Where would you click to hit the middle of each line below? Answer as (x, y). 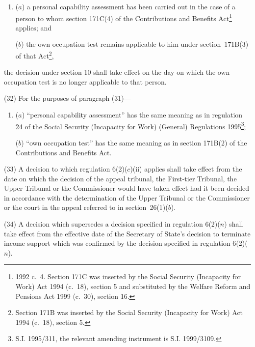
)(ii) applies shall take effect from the (186, 169)
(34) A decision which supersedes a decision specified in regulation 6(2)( (112, 224)
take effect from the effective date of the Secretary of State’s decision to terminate (127, 233)
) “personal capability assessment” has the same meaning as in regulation (132, 115)
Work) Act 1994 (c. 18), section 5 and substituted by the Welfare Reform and (133, 286)
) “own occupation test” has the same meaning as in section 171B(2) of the (134, 142)
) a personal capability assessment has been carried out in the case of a (129, 6)
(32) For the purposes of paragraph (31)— (67, 98)
